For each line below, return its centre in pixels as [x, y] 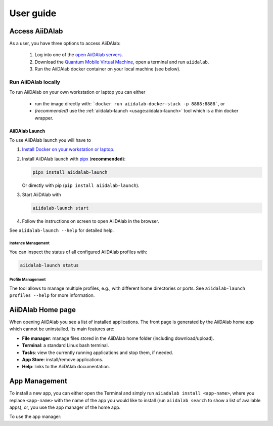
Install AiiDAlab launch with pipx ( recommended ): [74, 159]
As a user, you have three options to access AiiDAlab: [65, 44]
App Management [38, 381]
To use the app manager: [35, 417]
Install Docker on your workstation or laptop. [68, 149]
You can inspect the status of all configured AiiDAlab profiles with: [78, 252]
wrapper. [44, 118]
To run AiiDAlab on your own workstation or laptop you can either [77, 92]
